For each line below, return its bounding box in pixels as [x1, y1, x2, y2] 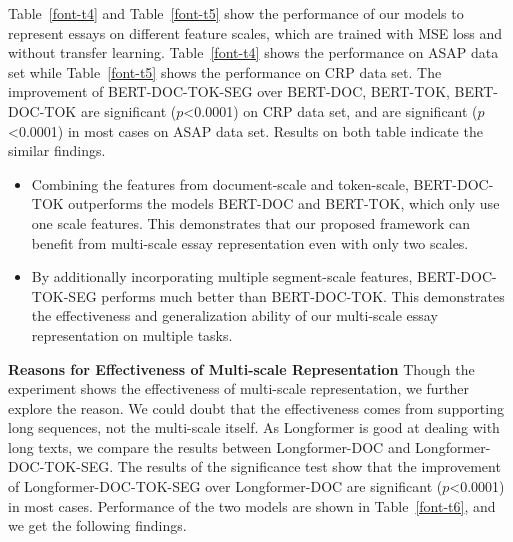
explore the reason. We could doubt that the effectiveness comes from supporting [8, 397, 504, 418]
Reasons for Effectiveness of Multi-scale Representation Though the [8, 358, 475, 379]
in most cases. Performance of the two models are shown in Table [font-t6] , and [8, 495, 496, 516]
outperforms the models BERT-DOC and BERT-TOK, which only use [68, 193, 500, 214]
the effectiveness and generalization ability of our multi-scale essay [31, 305, 438, 326]
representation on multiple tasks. [31, 324, 233, 345]
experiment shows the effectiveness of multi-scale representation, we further [8, 378, 470, 399]
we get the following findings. [8, 515, 187, 536]
